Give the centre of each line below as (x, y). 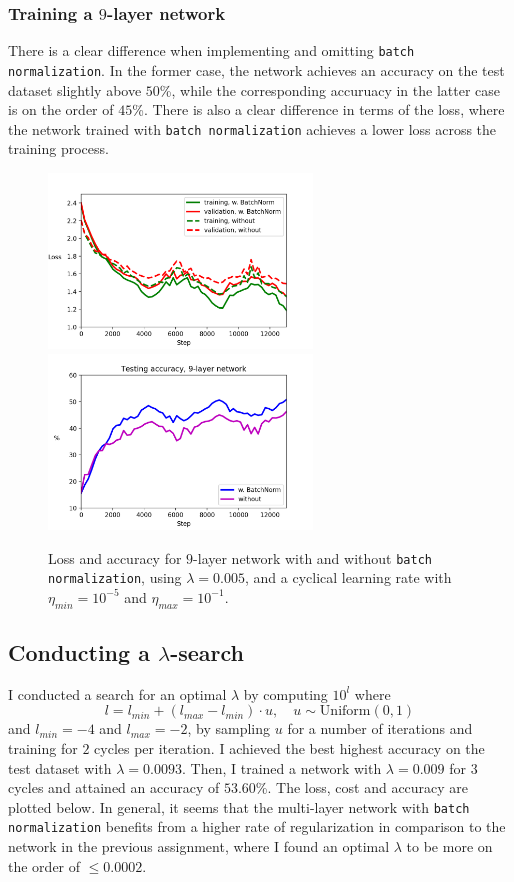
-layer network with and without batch (312, 557)
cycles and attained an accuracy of (114, 787)
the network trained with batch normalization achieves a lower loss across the (252, 128)
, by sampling (229, 728)
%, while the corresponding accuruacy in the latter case (330, 89)
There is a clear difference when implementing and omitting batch (211, 50)
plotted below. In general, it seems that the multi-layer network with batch (239, 806)
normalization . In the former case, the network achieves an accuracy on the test (256, 69)
